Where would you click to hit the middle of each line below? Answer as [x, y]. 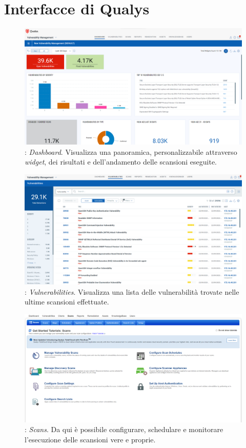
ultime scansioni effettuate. [67, 302]
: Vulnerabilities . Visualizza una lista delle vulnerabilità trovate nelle [132, 291]
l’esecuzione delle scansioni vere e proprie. [90, 439]
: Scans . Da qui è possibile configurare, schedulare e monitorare [124, 429]
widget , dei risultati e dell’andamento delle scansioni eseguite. [121, 162]
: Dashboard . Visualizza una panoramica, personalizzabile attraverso [131, 151]
